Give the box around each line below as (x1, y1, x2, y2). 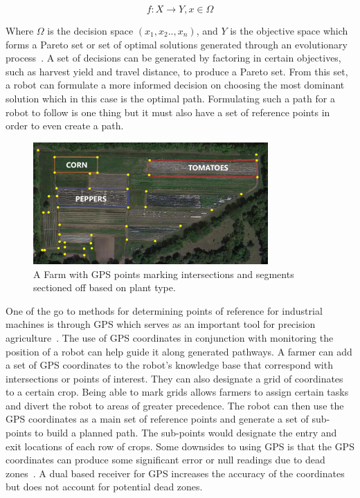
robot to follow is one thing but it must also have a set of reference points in (6, 104, 330, 119)
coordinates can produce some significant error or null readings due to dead (6, 452, 325, 467)
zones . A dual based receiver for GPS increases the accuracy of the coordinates (6, 465, 345, 480)
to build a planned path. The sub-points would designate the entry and (35, 425, 337, 440)
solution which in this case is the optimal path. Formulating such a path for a (6, 91, 335, 105)
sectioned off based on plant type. (33, 280, 176, 295)
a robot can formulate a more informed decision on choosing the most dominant (6, 77, 345, 92)
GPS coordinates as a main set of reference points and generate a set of (6, 412, 309, 426)
